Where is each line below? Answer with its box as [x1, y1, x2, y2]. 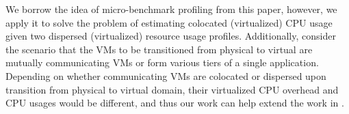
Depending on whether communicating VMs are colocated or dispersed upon [5, 68, 326, 83]
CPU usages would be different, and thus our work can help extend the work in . [5, 96, 344, 110]
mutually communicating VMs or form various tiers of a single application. [5, 55, 319, 70]
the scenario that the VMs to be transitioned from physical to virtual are [5, 42, 313, 56]
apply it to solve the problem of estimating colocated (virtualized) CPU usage [5, 15, 333, 29]
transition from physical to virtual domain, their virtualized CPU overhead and [5, 82, 339, 96]
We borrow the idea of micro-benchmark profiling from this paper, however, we [5, 2, 337, 16]
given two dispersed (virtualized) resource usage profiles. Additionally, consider [5, 29, 336, 43]
